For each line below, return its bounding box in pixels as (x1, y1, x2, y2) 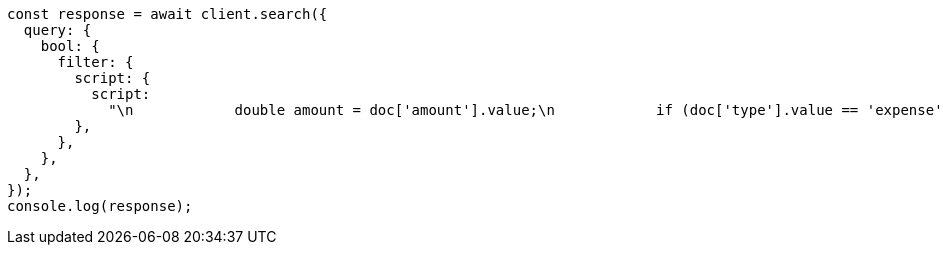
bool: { (40, 38, 100, 54)
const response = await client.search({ (7, 6, 328, 22)
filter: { (57, 54, 134, 70)
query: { (23, 22, 92, 38)
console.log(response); (7, 198, 193, 214)
